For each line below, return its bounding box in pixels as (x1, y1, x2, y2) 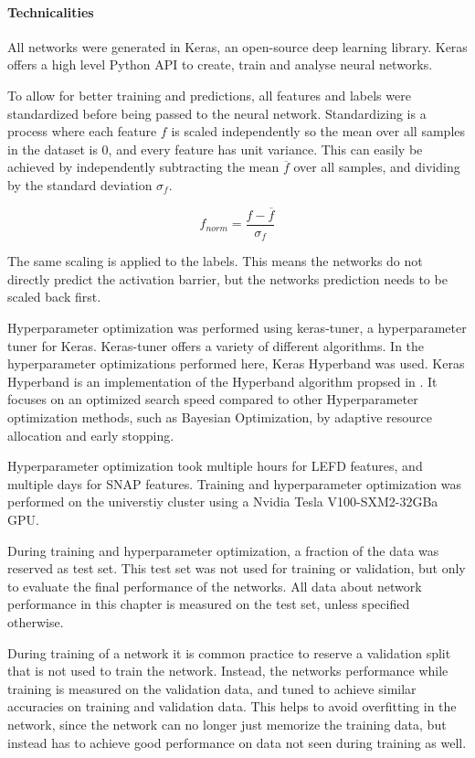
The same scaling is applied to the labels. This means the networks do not (7, 251, 423, 271)
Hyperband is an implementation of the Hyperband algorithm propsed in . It (7, 371, 438, 390)
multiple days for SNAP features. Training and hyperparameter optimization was (7, 474, 461, 493)
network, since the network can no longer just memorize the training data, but (7, 714, 447, 733)
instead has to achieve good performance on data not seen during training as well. (7, 732, 467, 752)
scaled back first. (7, 287, 101, 306)
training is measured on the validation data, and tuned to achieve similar (7, 678, 417, 698)
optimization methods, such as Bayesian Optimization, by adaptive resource (7, 408, 432, 427)
